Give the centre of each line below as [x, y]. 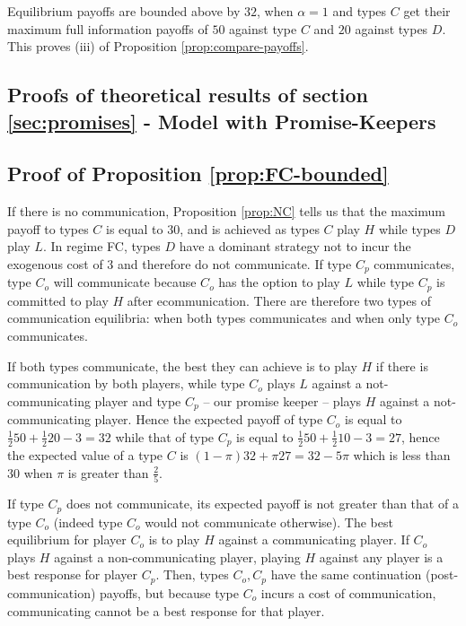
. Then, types [192, 574]
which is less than [402, 455]
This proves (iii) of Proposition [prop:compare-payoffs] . [158, 46]
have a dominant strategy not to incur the [295, 246]
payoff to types [48, 228]
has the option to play [279, 282]
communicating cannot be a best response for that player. [166, 610]
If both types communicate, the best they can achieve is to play [182, 365]
